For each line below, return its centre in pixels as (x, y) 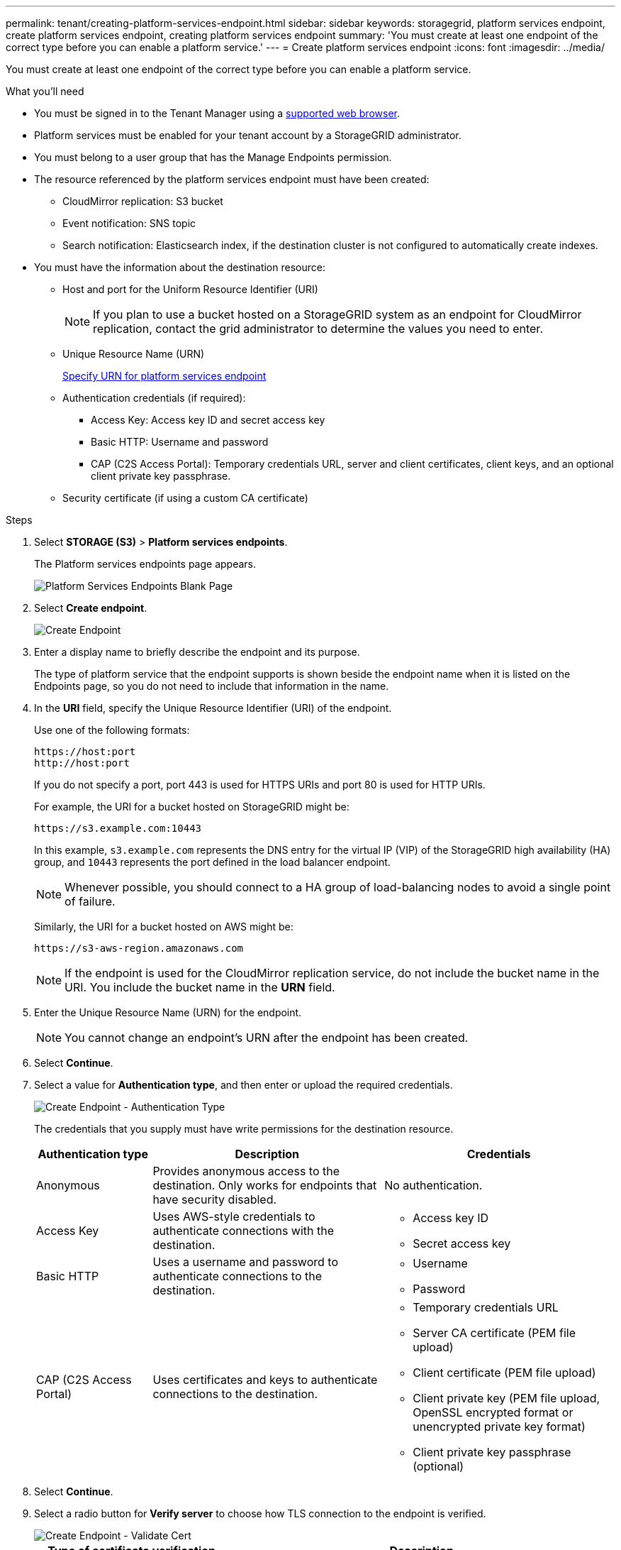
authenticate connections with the (244, 1231)
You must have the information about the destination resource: (180, 267)
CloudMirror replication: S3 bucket (143, 201)
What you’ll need (45, 91)
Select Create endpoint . (91, 608)
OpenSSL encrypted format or (493, 1412)
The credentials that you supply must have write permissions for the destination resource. (244, 1129)
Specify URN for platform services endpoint (164, 376)
